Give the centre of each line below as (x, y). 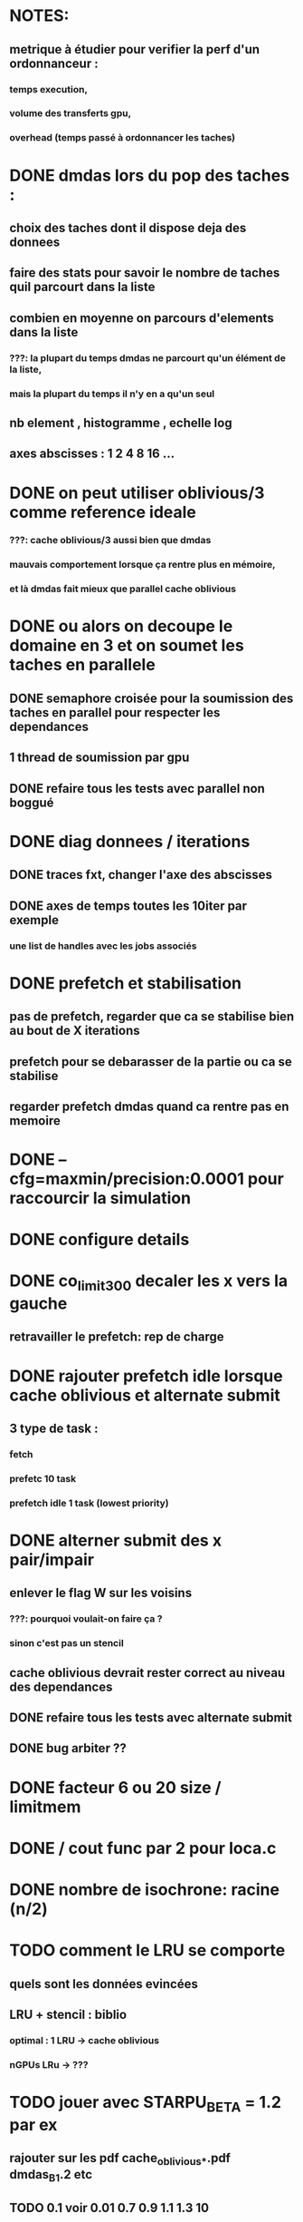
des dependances (61, 1686)
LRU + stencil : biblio (68, 2014)
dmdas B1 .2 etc (51, 2176)
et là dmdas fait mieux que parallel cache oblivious (123, 589)
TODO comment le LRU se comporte (147, 1950)
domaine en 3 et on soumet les (127, 646)
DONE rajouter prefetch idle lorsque (146, 1376)
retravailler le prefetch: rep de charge (117, 1337)
